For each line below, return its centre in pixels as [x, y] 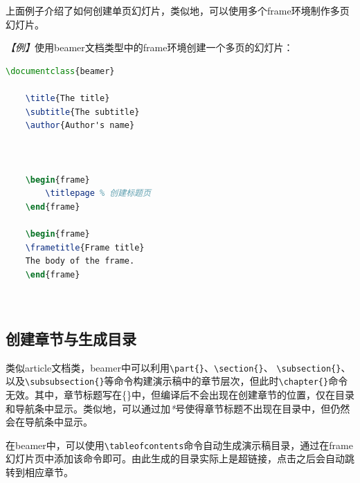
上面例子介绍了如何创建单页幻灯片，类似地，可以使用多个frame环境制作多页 [178, 10]
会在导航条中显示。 [49, 422]
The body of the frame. [80, 261]
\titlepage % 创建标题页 [98, 193]
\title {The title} [67, 98]
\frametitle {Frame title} [85, 247]
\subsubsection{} [65, 382]
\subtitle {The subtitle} [82, 112]
